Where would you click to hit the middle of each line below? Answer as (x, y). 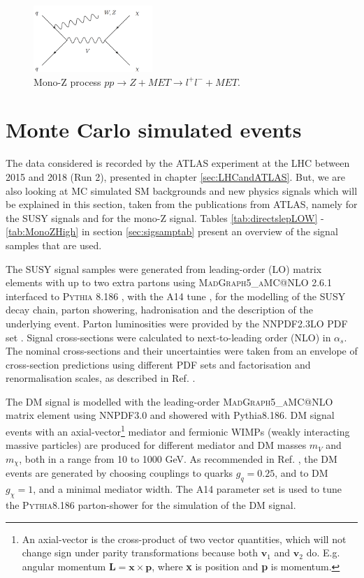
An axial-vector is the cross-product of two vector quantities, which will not (184, 539)
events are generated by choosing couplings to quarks (119, 473)
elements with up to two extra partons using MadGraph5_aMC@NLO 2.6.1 (169, 282)
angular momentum (64, 566)
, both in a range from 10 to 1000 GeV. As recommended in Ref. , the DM (178, 458)
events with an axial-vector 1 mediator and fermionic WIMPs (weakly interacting (178, 430)
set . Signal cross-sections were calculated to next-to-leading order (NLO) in (168, 337)
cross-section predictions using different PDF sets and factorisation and (158, 364)
